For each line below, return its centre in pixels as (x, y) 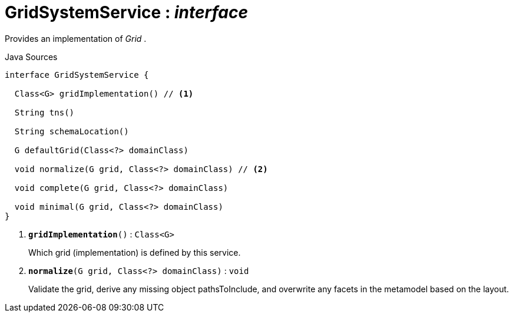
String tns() (44, 112)
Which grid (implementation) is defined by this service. (135, 252)
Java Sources (31, 57)
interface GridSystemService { (77, 75)
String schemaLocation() (72, 131)
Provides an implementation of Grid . (76, 38)
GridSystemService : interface (126, 12)
